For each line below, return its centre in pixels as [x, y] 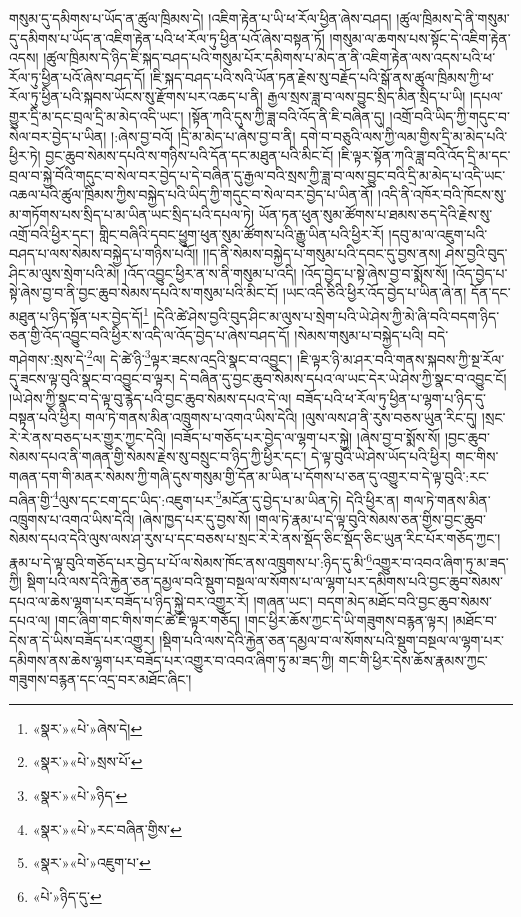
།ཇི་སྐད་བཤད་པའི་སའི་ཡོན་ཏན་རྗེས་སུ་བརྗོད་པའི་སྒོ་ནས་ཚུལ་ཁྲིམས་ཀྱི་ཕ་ [322, 76]
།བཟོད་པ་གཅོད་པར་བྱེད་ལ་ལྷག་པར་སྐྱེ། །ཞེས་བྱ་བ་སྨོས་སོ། [305, 436]
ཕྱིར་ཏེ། [25, 155]
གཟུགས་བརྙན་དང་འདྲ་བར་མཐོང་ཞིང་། [100, 679]
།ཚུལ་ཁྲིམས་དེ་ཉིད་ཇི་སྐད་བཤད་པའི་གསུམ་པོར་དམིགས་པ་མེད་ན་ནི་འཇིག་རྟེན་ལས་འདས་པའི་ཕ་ [269, 57]
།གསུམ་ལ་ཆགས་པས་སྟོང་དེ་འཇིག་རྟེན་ [420, 37]
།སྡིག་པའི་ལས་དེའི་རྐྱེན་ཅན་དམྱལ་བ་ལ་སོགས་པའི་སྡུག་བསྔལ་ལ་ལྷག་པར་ [332, 640]
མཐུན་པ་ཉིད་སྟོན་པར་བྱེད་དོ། [76, 315]
